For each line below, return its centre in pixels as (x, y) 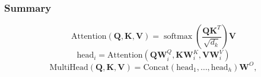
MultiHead (69, 67)
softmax (178, 37)
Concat (156, 67)
